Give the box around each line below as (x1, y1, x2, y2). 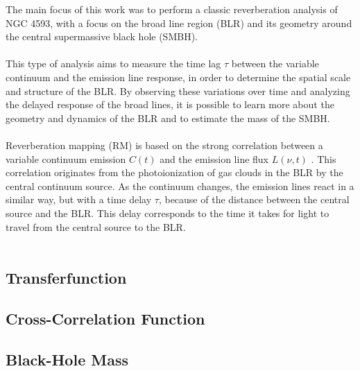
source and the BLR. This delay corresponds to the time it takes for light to (6, 205, 329, 220)
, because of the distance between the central (158, 192, 350, 207)
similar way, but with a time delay (6, 192, 152, 207)
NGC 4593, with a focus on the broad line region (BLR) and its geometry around (6, 15, 352, 30)
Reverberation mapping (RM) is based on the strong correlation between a (6, 137, 323, 152)
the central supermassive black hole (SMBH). (6, 29, 198, 44)
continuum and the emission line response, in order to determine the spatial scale (6, 69, 351, 84)
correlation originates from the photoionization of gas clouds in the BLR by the (6, 165, 343, 180)
